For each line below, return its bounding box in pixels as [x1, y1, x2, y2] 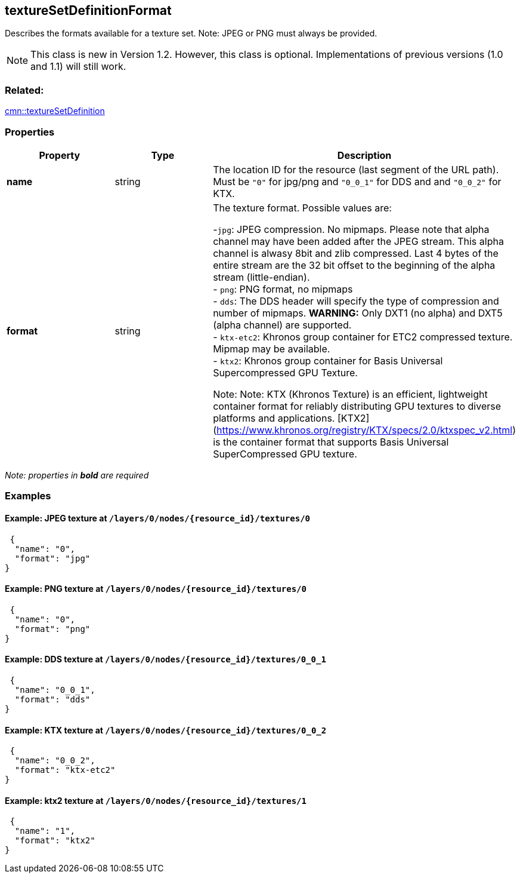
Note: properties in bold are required [5, 469, 149, 480]
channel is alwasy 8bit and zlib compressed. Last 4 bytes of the [213, 247, 499, 259]
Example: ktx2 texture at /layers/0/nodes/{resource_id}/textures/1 [5, 795, 307, 806]
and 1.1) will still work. [30, 60, 126, 73]
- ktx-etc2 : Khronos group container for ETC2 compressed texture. [213, 330, 513, 343]
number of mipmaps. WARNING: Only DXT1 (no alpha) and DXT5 [213, 306, 503, 319]
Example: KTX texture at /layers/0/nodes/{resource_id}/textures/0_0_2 [5, 724, 327, 735]
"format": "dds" [14, 694, 91, 704]
